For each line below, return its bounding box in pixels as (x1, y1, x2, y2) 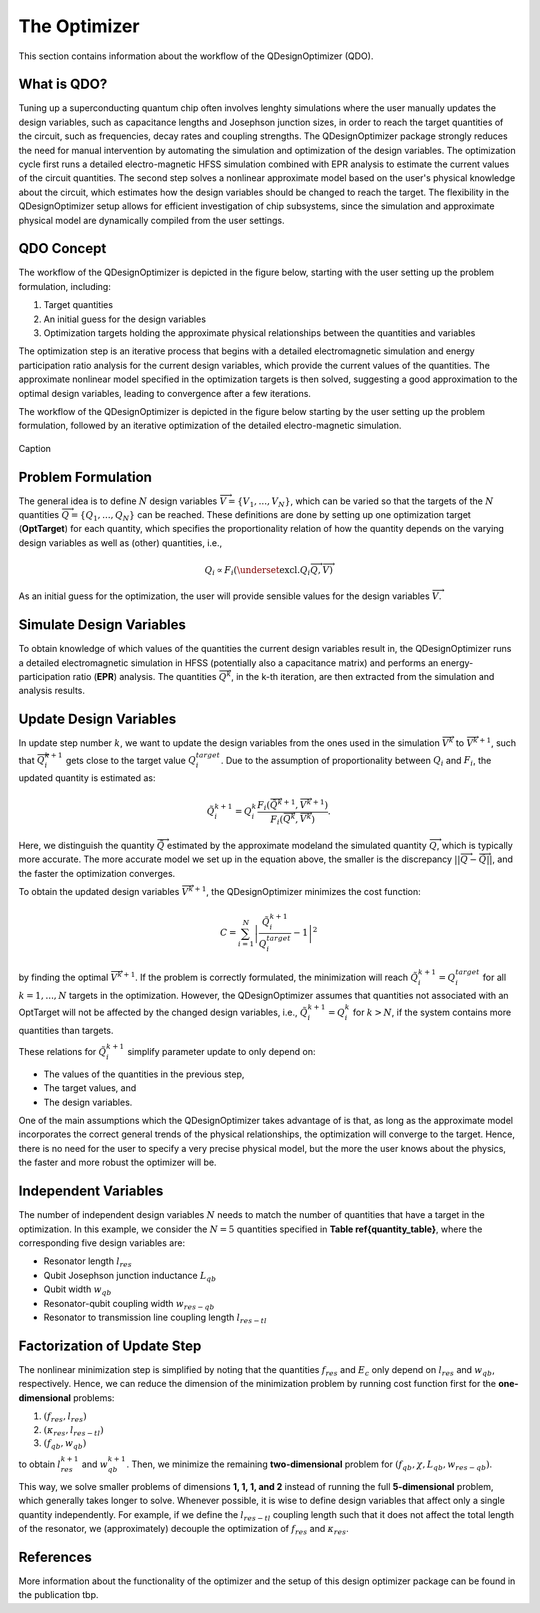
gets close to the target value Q (65, 754, 197, 766)
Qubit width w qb (43, 1283, 112, 1297)
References (18, 1548, 92, 1565)
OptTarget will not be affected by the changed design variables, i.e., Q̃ (18, 1006, 309, 1019)
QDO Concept (18, 240, 107, 257)
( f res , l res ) (43, 1410, 87, 1424)
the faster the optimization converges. (18, 867, 176, 879)
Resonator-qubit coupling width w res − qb (43, 1297, 215, 1312)
